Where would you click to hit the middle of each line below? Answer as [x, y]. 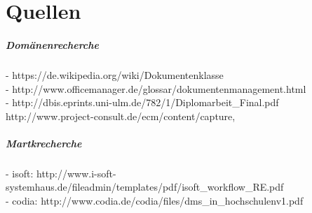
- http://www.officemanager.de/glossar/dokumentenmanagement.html [156, 88]
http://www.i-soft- [76, 173]
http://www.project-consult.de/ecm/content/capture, [121, 116]
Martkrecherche [44, 143]
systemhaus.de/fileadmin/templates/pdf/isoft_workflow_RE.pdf [145, 187]
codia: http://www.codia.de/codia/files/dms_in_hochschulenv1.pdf [158, 201]
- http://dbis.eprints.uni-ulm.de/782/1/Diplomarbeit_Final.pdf [142, 102]
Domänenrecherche [53, 44]
